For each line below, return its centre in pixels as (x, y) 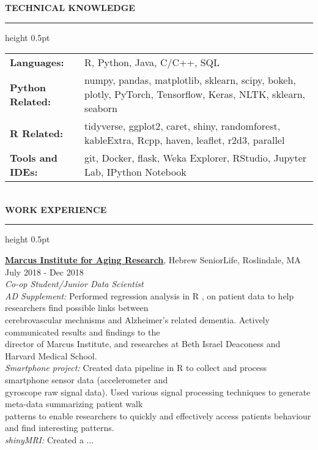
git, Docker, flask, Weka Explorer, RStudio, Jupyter (196, 158)
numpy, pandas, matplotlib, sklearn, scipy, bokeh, (190, 80)
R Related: (37, 133)
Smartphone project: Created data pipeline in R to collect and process (136, 368)
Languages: (37, 62)
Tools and (34, 158)
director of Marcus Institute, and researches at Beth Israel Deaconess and (143, 344)
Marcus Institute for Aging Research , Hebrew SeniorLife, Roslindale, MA (153, 259)
